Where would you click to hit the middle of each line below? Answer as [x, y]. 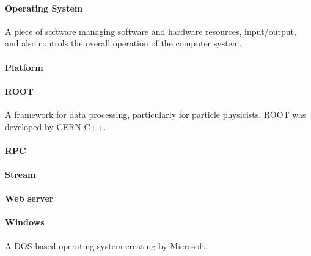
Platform [24, 67]
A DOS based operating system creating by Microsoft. [106, 245]
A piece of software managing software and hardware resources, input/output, [151, 31]
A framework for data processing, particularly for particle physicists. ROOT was [155, 114]
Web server [29, 198]
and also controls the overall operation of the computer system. [123, 43]
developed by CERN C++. [56, 126]
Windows [25, 222]
